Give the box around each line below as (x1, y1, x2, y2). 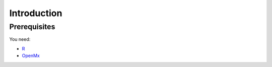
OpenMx (22, 53, 40, 59)
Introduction (9, 8, 62, 19)
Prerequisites (9, 22, 55, 31)
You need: (9, 36, 31, 42)
